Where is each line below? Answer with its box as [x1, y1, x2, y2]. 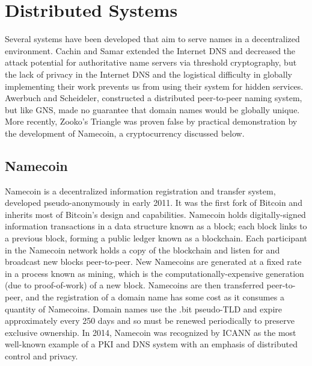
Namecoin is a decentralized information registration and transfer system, [5, 184, 276, 197]
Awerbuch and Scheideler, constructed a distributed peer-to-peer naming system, [5, 91, 302, 104]
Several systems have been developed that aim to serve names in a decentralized [5, 33, 300, 45]
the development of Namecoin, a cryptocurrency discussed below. [5, 126, 245, 139]
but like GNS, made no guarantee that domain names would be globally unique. [5, 103, 300, 116]
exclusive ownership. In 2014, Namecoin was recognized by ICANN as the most [5, 326, 296, 338]
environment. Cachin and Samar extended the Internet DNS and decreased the [5, 44, 296, 57]
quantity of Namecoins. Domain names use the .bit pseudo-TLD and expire [5, 302, 282, 315]
